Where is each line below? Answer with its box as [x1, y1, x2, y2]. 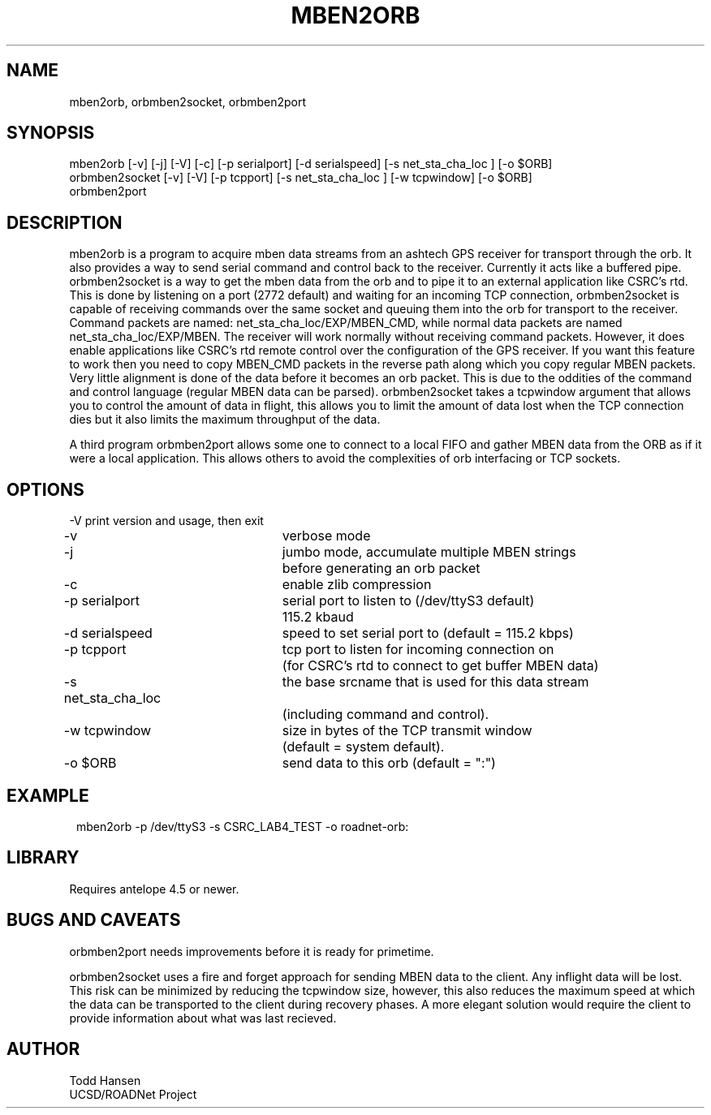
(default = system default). [282, 738, 445, 756]
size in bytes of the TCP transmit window [282, 722, 532, 739]
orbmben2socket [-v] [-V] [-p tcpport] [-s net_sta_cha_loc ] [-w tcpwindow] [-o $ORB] [69, 170, 532, 185]
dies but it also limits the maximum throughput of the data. [69, 412, 381, 427]
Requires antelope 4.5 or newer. [69, 881, 239, 896]
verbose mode [282, 527, 371, 545]
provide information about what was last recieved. [69, 1010, 337, 1025]
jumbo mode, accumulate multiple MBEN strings [282, 544, 576, 561]
